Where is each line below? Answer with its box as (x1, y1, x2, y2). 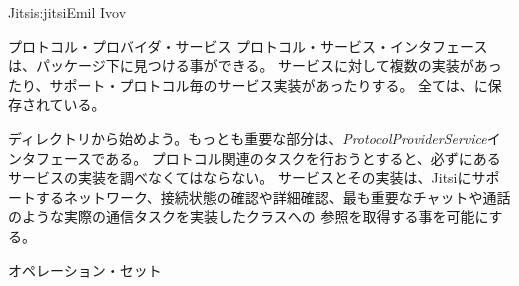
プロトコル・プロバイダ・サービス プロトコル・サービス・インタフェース (8, 35, 488, 56)
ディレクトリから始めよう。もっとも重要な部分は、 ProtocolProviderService (8, 127, 487, 148)
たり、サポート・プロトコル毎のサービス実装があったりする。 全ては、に (8, 74, 488, 95)
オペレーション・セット (8, 259, 162, 280)
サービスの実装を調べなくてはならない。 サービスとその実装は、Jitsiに (8, 167, 472, 188)
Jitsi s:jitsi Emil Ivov (8, 2, 127, 22)
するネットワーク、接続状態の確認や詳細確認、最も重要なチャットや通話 (35, 186, 511, 207)
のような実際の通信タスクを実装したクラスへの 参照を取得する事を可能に (8, 206, 489, 227)
